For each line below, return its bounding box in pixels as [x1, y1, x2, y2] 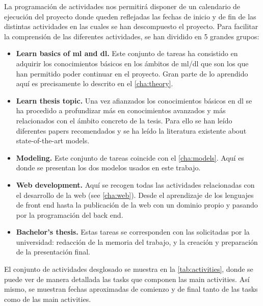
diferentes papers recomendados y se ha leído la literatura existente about [16, 125, 247, 136]
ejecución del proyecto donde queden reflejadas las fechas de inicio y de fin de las [4, 11, 256, 21]
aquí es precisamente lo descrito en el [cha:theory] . [16, 78, 173, 89]
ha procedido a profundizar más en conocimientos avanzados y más [16, 105, 226, 116]
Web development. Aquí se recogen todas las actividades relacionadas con [16, 179, 255, 190]
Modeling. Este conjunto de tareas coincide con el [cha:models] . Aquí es [16, 152, 244, 163]
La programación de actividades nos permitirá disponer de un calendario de [4, 1, 241, 11]
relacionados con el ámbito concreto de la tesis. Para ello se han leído [16, 115, 232, 125]
